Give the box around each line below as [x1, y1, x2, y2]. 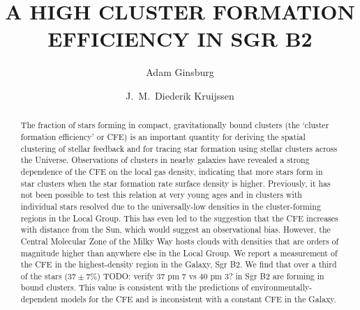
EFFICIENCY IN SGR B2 [47, 24, 313, 53]
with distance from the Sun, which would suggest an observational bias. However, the [20, 224, 331, 235]
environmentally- [250, 281, 313, 293]
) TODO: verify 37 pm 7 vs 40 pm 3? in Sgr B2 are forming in [97, 270, 324, 281]
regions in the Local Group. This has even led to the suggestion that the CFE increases [20, 212, 338, 224]
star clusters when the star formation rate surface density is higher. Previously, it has [20, 177, 331, 189]
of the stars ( [20, 270, 68, 281]
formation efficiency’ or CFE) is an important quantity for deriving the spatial [20, 130, 306, 142]
